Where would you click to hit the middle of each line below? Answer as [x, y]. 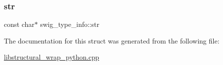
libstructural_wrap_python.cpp [52, 57]
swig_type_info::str [70, 24]
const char [19, 24]
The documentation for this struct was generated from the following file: [112, 40]
